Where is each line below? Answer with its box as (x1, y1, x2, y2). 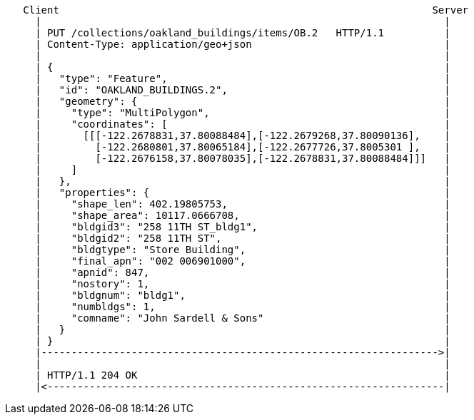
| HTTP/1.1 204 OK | (35, 369, 450, 381)
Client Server (23, 4, 469, 16)
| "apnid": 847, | (35, 267, 450, 278)
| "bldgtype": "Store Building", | (35, 244, 450, 255)
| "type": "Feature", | (35, 73, 450, 84)
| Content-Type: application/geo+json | (35, 39, 450, 50)
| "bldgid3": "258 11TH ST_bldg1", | (35, 221, 450, 232)
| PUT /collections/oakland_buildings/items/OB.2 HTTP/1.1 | (35, 27, 450, 39)
